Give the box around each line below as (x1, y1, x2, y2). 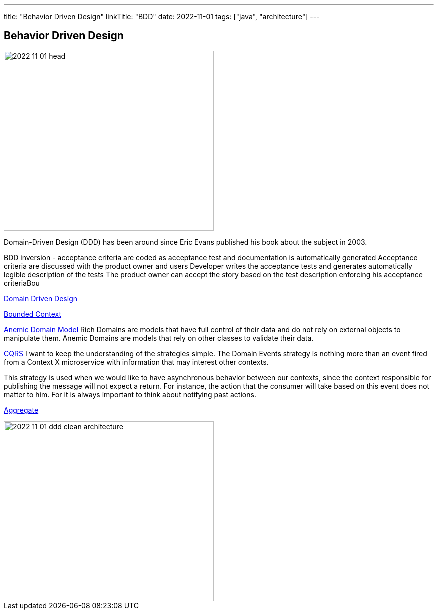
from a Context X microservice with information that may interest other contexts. (4, 357, 269, 366)
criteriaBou (4, 278, 40, 287)
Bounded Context (4, 309, 62, 318)
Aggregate (4, 405, 39, 414)
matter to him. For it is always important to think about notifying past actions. (4, 390, 256, 399)
